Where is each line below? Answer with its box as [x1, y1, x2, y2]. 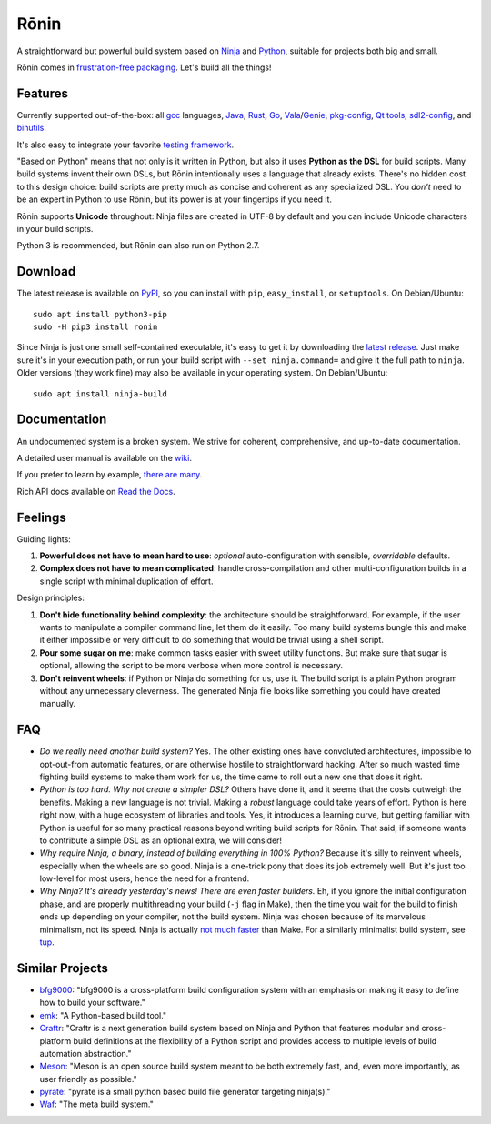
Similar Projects [16, 960, 109, 976]
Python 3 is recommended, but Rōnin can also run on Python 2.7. [16, 240, 260, 251]
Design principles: [16, 592, 85, 604]
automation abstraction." [39, 1048, 132, 1059]
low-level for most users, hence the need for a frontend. [39, 873, 250, 884]
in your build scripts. [16, 223, 94, 234]
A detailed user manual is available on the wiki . [16, 452, 193, 463]
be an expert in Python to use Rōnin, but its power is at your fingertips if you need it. [16, 194, 332, 205]
